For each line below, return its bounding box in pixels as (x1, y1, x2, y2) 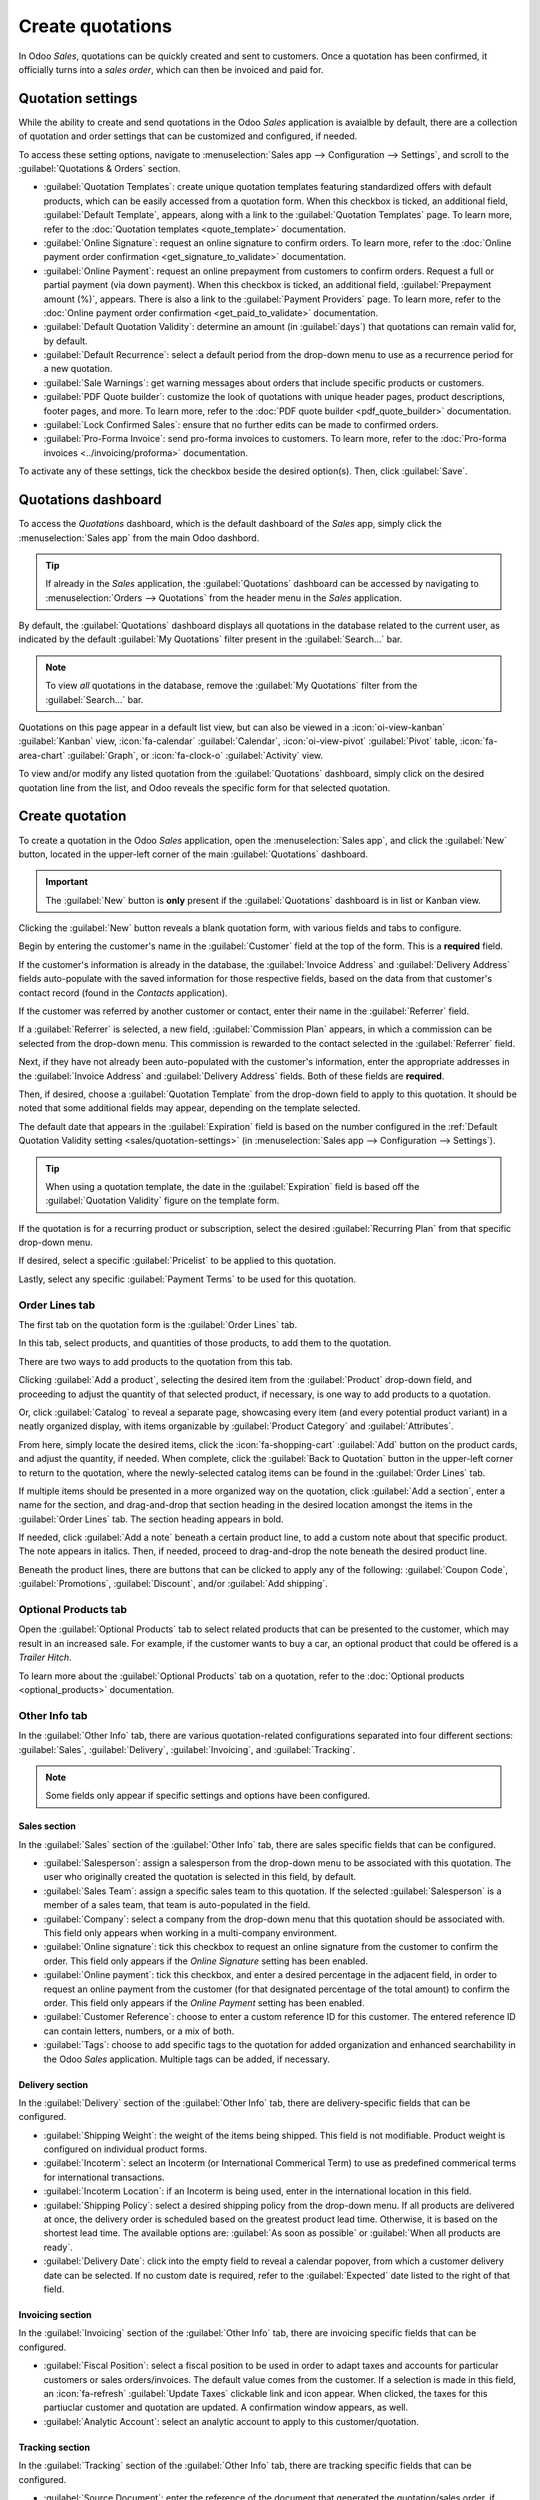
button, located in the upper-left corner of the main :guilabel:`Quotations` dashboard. (18, 848, 369, 860)
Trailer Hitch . (18, 1651, 72, 1664)
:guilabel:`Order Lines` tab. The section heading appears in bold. (18, 1513, 284, 1525)
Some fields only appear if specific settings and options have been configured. (45, 1790, 371, 1802)
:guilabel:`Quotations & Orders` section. (18, 163, 181, 175)
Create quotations (18, 15, 172, 37)
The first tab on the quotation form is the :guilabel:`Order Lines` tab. (18, 1319, 298, 1331)
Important (45, 876, 89, 888)
